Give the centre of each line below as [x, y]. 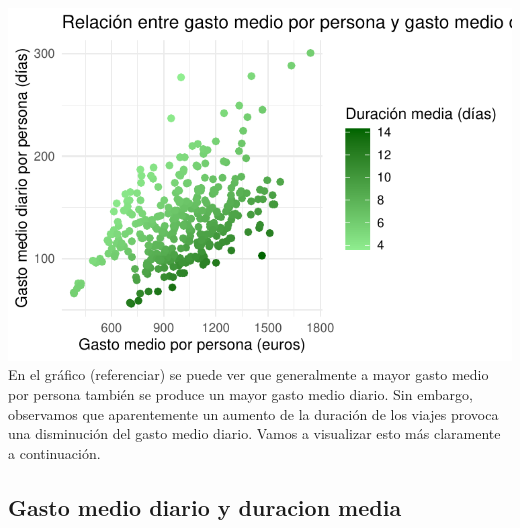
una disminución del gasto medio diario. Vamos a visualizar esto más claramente [254, 433]
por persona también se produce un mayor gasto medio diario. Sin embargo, [240, 393]
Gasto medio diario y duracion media [205, 506]
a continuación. [54, 452]
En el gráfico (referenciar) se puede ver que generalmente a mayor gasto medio [248, 374]
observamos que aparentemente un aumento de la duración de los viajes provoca [253, 413]
